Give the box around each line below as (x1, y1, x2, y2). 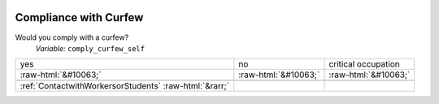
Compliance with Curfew (15, 11, 144, 24)
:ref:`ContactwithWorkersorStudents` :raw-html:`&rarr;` (20, 80, 230, 92)
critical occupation (328, 58, 400, 70)
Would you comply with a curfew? (15, 32, 129, 42)
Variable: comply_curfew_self (35, 43, 146, 53)
